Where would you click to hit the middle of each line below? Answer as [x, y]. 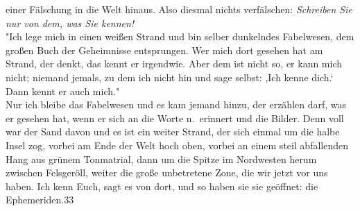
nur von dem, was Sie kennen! [70, 23]
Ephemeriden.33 [40, 200]
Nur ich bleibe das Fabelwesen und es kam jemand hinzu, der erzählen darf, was [176, 104]
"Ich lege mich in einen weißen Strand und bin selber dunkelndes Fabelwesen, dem [180, 36]
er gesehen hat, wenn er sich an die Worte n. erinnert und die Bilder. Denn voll [175, 118]
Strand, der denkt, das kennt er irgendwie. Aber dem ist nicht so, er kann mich [174, 64]
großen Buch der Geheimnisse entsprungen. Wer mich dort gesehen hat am [164, 50]
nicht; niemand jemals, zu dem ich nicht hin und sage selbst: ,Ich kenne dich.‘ [170, 77]
